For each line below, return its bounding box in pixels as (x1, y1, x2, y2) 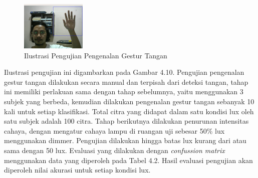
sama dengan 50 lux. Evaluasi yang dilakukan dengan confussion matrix (4, 145, 225, 155)
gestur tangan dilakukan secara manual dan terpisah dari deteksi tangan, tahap (4, 76, 248, 87)
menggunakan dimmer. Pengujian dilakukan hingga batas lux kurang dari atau (4, 135, 246, 146)
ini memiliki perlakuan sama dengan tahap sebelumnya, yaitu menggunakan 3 (4, 86, 243, 97)
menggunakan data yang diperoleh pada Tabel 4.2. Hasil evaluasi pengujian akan (4, 155, 253, 165)
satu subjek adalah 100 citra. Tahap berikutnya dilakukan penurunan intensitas (4, 116, 249, 126)
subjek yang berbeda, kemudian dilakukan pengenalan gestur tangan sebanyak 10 (4, 96, 254, 106)
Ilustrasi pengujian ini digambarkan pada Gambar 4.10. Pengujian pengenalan (4, 67, 244, 77)
